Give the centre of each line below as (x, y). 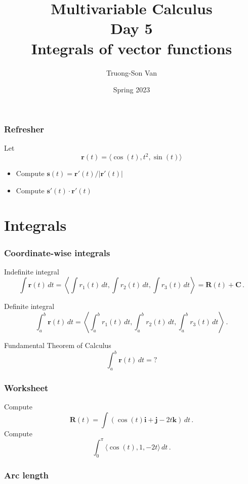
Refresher (24, 129)
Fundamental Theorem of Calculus (58, 345)
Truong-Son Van (131, 72)
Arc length (27, 475)
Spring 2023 (132, 90)
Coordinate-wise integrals (57, 252)
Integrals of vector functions (132, 48)
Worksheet (26, 387)
